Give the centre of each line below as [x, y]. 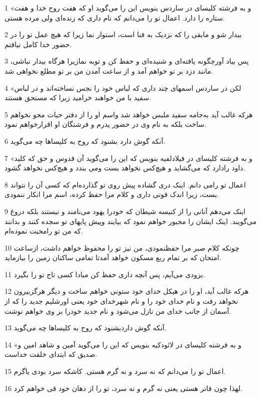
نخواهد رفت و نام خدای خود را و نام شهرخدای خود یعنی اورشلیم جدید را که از [121, 301]
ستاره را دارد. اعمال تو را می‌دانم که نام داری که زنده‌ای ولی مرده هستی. [115, 17]
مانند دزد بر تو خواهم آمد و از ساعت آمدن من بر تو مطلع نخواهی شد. [109, 70]
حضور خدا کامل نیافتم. [38, 44]
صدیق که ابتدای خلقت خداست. [51, 354]
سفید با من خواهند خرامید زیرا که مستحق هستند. [78, 97]
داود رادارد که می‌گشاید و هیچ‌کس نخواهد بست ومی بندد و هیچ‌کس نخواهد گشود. [125, 168]
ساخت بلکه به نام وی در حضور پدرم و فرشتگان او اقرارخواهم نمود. [105, 124]
